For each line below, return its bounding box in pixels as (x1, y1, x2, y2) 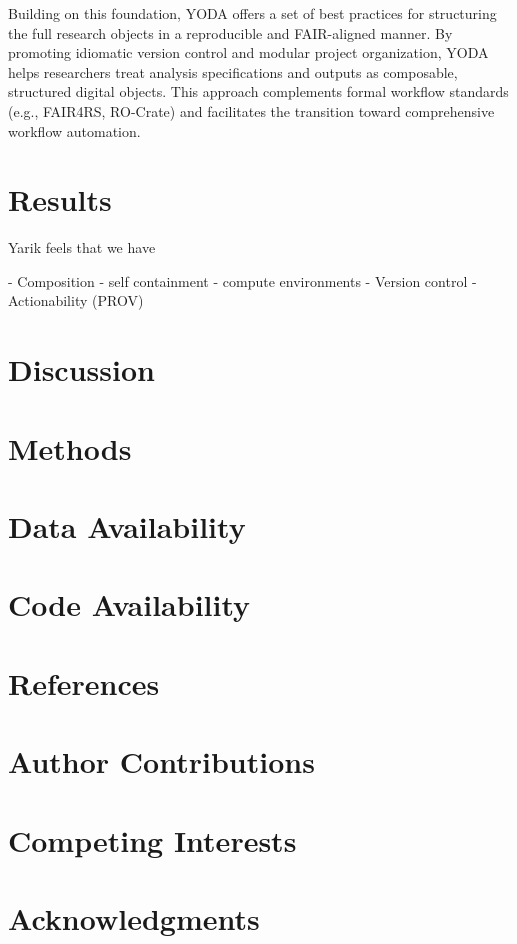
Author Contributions (8, 741, 315, 782)
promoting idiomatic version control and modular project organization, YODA (8, 42, 489, 63)
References (8, 662, 160, 703)
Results (8, 179, 112, 220)
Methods (8, 427, 132, 468)
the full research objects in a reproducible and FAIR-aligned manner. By (8, 22, 453, 43)
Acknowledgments (8, 897, 260, 938)
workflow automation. (8, 120, 141, 141)
